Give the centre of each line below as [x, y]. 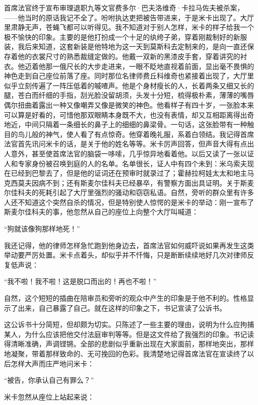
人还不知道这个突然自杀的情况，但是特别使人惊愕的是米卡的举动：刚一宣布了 [129, 202]
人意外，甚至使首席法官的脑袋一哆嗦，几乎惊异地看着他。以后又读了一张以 [126, 153]
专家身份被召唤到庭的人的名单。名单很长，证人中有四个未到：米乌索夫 [132, 163]
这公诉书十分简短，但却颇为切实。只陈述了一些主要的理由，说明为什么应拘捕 [129, 324]
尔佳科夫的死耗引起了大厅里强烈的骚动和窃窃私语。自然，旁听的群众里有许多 [129, 192]
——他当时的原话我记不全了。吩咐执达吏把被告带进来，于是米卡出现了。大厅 [129, 17]
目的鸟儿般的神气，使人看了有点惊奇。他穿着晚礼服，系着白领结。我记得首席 [129, 134]
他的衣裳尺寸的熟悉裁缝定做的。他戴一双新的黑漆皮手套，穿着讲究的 [129, 56]
